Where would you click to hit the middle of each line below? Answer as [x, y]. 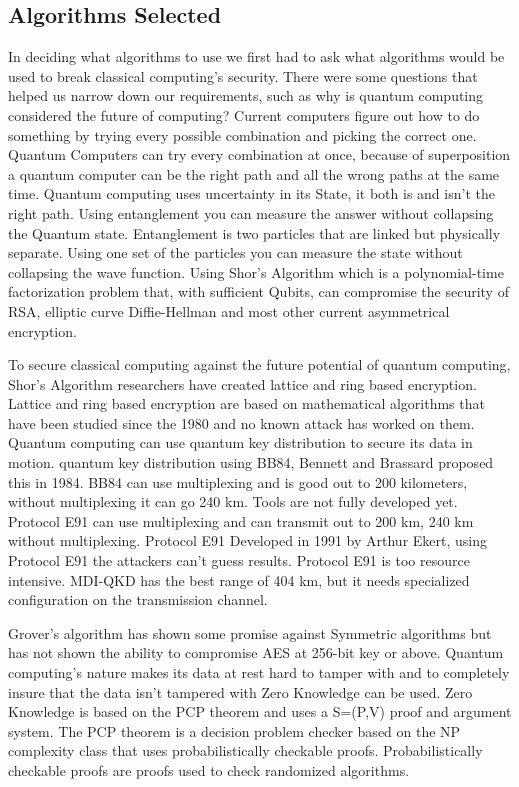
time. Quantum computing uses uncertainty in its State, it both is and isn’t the [251, 193]
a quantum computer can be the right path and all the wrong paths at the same [254, 173]
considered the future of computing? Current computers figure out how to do [244, 114]
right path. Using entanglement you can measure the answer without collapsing [251, 212]
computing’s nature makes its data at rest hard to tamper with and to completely [259, 672]
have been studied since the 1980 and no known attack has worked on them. [241, 422]
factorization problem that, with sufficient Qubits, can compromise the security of [258, 291]
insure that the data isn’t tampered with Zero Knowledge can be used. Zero [240, 691]
